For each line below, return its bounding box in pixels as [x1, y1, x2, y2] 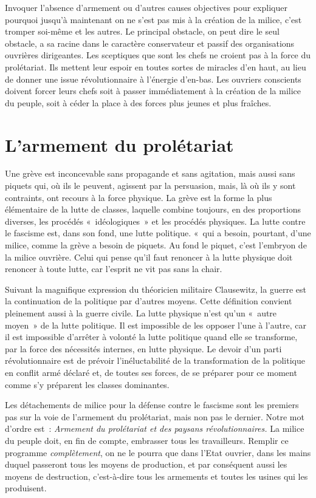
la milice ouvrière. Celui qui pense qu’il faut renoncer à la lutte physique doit [5, 250, 293, 263]
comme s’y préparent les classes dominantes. [5, 378, 170, 391]
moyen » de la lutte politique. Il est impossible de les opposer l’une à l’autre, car [5, 318, 306, 331]
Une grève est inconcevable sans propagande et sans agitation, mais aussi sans [5, 167, 295, 180]
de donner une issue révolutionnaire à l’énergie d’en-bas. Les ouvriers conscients [5, 72, 301, 85]
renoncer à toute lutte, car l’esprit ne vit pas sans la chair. [5, 262, 222, 275]
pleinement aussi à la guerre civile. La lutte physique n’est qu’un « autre [5, 307, 277, 319]
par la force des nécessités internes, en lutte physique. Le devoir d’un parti [5, 342, 282, 355]
